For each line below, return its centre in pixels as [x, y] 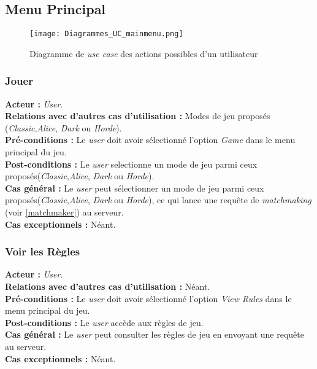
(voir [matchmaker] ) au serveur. [64, 212]
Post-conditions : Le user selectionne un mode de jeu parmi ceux [131, 164]
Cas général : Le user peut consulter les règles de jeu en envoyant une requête [155, 334]
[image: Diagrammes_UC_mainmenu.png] [106, 34]
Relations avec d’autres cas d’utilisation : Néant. [108, 286]
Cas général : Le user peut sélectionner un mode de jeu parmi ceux [135, 188]
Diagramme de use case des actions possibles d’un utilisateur [144, 53]
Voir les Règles [43, 251]
